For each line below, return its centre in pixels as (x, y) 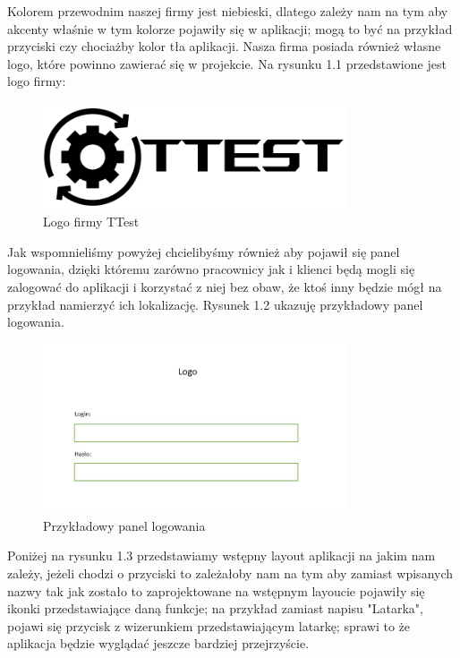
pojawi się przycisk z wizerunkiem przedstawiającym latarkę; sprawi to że (209, 625)
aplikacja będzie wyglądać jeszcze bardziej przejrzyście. (158, 643)
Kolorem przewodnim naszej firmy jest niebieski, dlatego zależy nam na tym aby (228, 11)
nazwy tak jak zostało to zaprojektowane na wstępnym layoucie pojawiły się (216, 590)
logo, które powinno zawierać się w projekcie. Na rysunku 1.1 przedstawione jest (227, 63)
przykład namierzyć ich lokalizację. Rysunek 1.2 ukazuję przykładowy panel (215, 304)
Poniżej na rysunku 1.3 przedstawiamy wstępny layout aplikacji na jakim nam (221, 555)
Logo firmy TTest (91, 222)
